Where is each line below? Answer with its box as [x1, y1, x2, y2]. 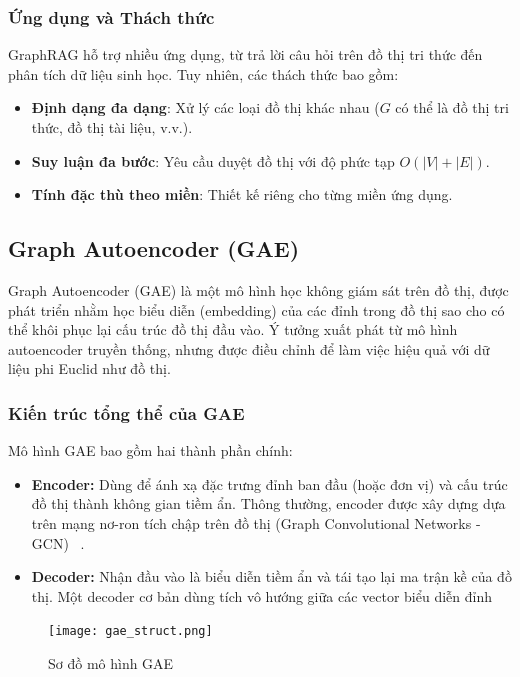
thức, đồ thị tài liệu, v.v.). [31, 117, 193, 137]
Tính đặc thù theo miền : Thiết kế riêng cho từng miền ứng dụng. [31, 184, 453, 205]
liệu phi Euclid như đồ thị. [8, 358, 171, 379]
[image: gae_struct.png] [48, 624, 213, 639]
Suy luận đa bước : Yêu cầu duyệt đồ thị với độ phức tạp [31, 150, 395, 171]
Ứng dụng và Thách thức [8, 4, 215, 29]
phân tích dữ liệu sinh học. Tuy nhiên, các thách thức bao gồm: [8, 63, 399, 84]
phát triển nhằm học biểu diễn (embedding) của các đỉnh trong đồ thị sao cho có [8, 299, 505, 320]
